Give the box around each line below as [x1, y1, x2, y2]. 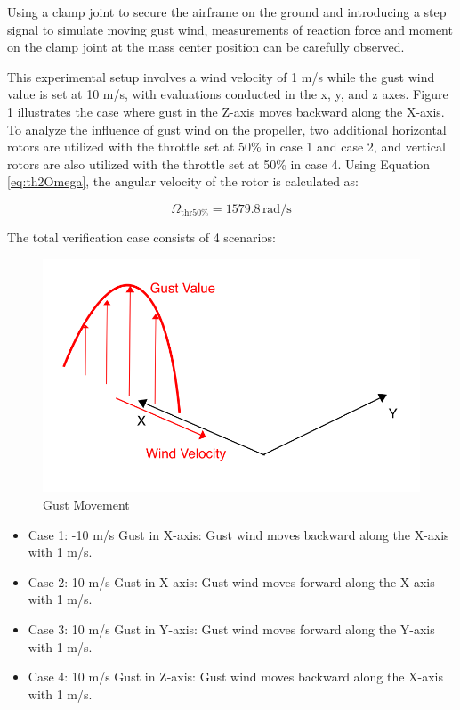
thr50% [181, 208, 209, 218]
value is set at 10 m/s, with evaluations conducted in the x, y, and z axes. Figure [7, 85, 448, 103]
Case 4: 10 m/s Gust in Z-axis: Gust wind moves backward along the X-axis [28, 667, 444, 686]
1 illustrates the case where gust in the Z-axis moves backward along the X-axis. [7, 102, 445, 120]
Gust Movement [43, 495, 130, 514]
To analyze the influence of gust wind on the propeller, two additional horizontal [7, 119, 447, 138]
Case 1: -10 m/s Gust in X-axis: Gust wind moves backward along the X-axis [28, 525, 449, 543]
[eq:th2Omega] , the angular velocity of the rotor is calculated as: [7, 172, 359, 191]
